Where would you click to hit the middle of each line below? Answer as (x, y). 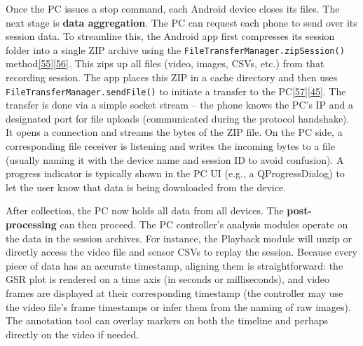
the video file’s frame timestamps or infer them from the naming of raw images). (178, 306)
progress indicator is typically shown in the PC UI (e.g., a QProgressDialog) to (175, 173)
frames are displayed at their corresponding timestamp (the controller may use (174, 293)
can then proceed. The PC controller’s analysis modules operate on (204, 224)
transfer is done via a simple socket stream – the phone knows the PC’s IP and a (180, 105)
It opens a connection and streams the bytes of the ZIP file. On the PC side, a (174, 132)
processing (31, 224)
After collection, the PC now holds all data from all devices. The (145, 210)
